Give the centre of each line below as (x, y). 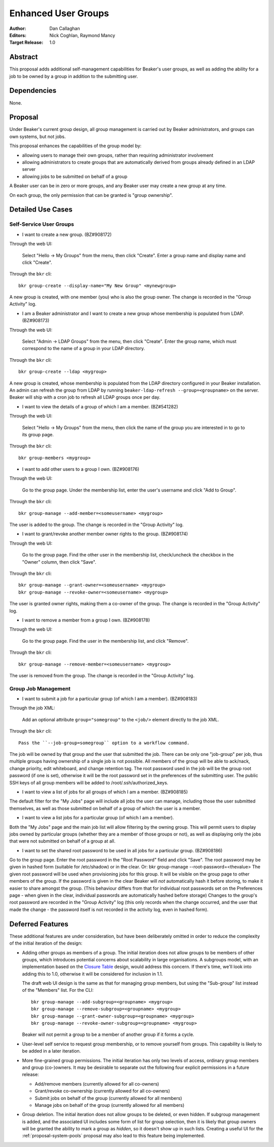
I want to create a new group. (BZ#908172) (67, 234)
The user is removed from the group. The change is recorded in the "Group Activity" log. (102, 675)
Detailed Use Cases (41, 210)
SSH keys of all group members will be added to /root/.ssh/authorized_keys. (89, 783)
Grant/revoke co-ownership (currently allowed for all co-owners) (102, 1091)
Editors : (18, 35)
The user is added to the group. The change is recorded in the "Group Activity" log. (96, 525)
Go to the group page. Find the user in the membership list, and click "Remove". (105, 641)
